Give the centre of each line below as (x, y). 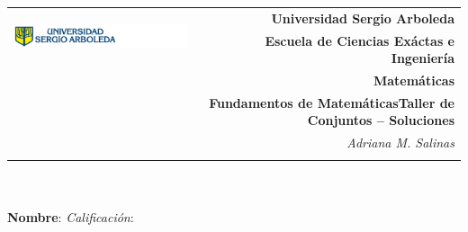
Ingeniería (423, 58)
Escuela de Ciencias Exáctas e (360, 40)
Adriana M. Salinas (400, 143)
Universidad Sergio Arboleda (363, 18)
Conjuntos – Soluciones (381, 120)
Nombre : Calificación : (71, 216)
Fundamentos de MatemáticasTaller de (332, 102)
